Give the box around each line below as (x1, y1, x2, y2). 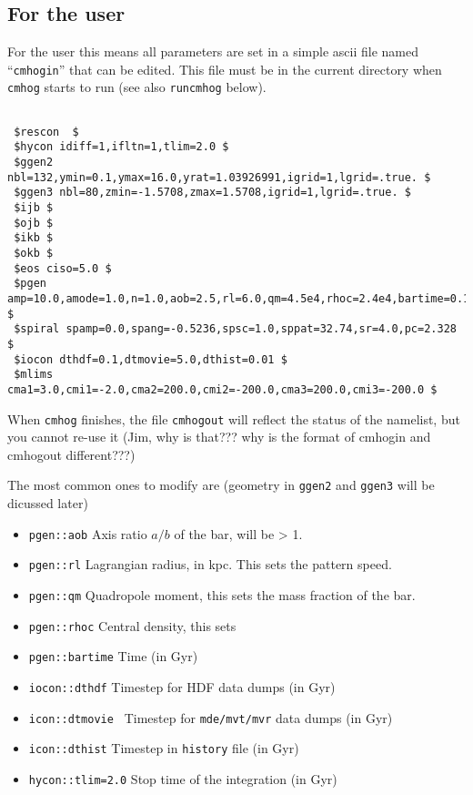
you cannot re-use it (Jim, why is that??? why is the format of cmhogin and (7, 427, 431, 446)
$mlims (14, 368, 54, 382)
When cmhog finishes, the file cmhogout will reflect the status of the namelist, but (7, 409, 460, 428)
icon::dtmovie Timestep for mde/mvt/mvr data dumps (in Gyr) (28, 708, 393, 727)
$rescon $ (14, 125, 79, 138)
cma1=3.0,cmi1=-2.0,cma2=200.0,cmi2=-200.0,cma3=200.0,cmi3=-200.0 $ (7, 382, 438, 396)
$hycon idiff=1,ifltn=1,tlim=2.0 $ (14, 140, 229, 154)
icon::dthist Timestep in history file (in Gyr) (28, 739, 299, 758)
